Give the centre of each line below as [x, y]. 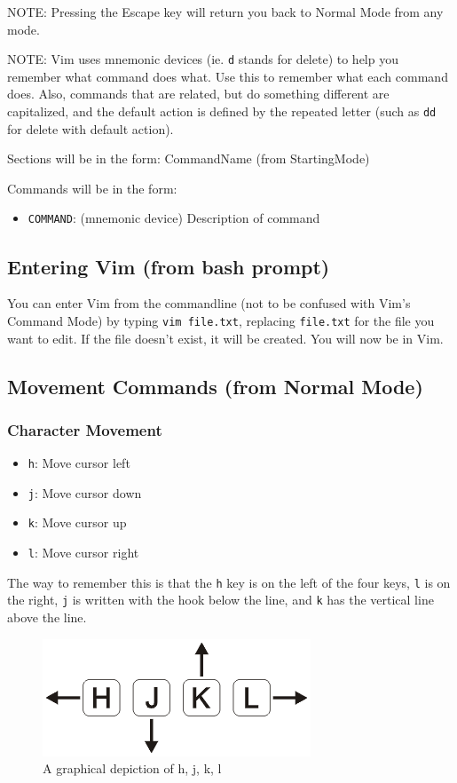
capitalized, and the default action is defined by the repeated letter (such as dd [222, 111]
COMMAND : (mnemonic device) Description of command [174, 218]
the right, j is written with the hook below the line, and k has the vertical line [221, 600]
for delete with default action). [91, 128]
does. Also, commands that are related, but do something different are [198, 94]
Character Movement [85, 429]
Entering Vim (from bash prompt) [169, 266]
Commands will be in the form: [92, 188]
